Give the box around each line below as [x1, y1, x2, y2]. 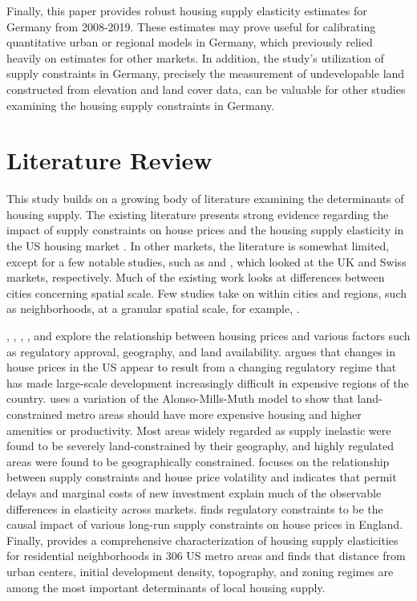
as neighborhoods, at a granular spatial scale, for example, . [6, 300, 300, 317]
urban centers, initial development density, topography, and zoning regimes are [6, 562, 394, 579]
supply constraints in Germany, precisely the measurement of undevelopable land [6, 65, 405, 82]
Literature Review [6, 144, 213, 177]
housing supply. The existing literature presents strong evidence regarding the [6, 205, 389, 222]
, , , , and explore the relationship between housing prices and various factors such [6, 327, 411, 344]
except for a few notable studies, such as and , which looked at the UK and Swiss [6, 253, 407, 270]
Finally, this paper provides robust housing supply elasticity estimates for [6, 2, 367, 18]
